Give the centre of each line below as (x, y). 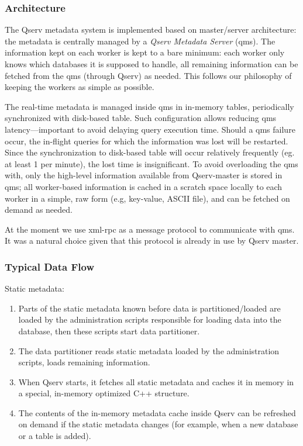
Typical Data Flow (49, 266)
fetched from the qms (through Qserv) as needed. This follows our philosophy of (148, 75)
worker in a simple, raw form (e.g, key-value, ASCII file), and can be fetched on (147, 198)
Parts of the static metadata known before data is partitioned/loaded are (149, 308)
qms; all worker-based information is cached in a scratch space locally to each (144, 186)
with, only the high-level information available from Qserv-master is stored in (144, 175)
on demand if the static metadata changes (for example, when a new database (158, 424)
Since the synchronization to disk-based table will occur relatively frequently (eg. (150, 152)
